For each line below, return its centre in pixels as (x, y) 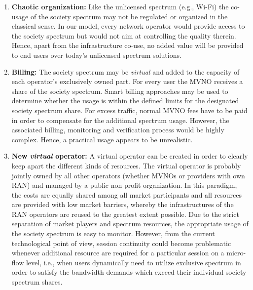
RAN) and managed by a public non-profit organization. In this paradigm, (124, 185)
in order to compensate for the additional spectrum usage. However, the (120, 120)
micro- (236, 253)
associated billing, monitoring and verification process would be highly (118, 130)
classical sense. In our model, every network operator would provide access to (128, 26)
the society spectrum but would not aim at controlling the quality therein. (124, 35)
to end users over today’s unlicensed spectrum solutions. (96, 55)
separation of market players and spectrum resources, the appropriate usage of (130, 224)
